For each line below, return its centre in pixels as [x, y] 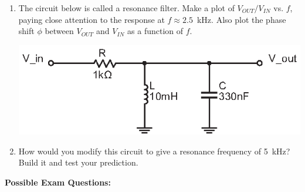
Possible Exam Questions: [58, 182]
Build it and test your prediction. [78, 162]
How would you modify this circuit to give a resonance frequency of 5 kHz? [154, 151]
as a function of [155, 31]
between [59, 31]
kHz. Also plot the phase [241, 19]
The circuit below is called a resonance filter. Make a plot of [126, 8]
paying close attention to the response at [91, 19]
